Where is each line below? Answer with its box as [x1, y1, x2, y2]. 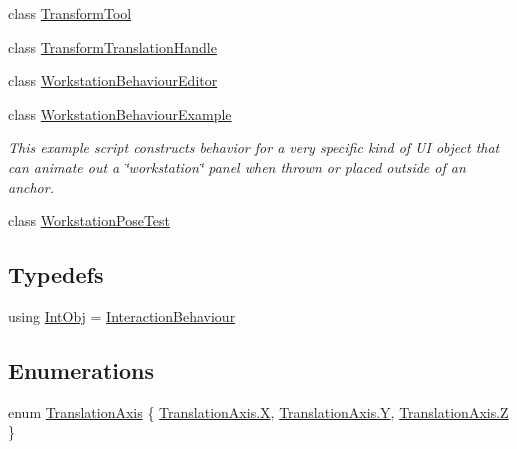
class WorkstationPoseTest [8, 210, 171, 231]
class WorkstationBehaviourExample [8, 103, 232, 124]
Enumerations [8, 354, 155, 385]
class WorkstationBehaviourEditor [8, 70, 218, 91]
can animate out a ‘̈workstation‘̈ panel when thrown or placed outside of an [8, 156, 466, 177]
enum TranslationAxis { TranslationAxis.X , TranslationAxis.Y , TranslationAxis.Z [8, 401, 509, 422]
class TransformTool [8, 3, 132, 23]
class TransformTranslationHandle [8, 36, 217, 57]
